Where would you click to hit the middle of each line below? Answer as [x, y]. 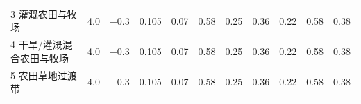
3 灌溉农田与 [39, 13]
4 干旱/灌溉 [36, 44]
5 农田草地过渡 [44, 75]
